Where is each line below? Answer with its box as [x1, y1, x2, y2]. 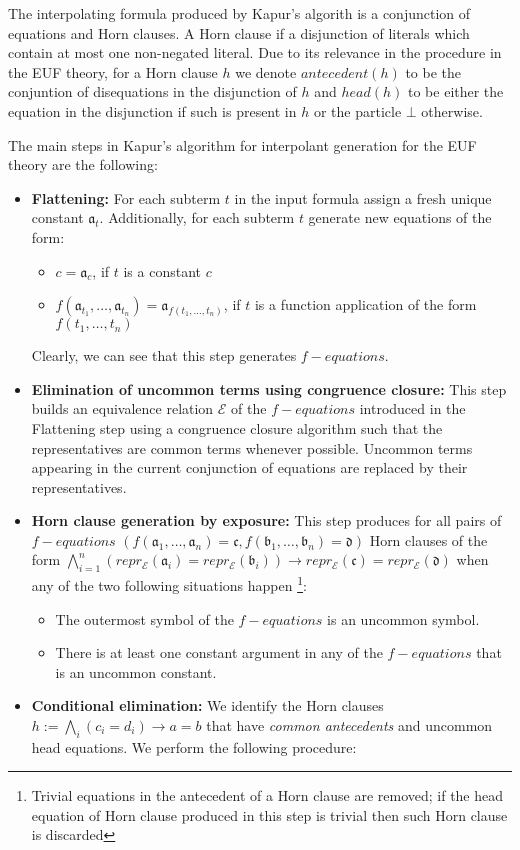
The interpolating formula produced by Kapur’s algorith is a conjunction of [8, 3, 471, 23]
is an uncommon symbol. [327, 608, 480, 629]
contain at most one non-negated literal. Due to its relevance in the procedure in [8, 42, 502, 63]
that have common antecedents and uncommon [206, 714, 493, 735]
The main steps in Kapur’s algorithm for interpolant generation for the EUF [8, 134, 477, 155]
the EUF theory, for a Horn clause [8, 61, 218, 82]
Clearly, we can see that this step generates [31, 345, 297, 366]
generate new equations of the [308, 207, 492, 228]
